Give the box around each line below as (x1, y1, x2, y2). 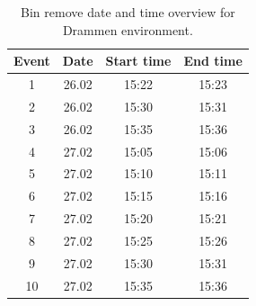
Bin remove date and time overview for (21, 3, 235, 21)
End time (183, 51, 243, 70)
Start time (105, 51, 172, 70)
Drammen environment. (62, 20, 193, 39)
